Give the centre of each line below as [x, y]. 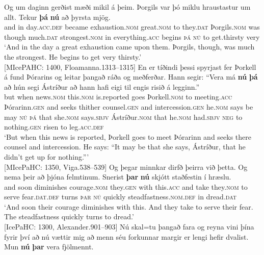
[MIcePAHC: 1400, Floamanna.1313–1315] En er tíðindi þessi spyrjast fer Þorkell [130, 67]
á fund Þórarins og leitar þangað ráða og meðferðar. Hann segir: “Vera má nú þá [131, 77]
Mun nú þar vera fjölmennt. [49, 247]
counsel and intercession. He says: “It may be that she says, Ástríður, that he [125, 147]
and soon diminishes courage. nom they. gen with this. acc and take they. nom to [126, 186]
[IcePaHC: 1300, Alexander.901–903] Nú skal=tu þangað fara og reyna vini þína [129, 227]
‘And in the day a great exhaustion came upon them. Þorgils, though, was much [129, 47]
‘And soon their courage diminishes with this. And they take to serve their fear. [129, 206]
